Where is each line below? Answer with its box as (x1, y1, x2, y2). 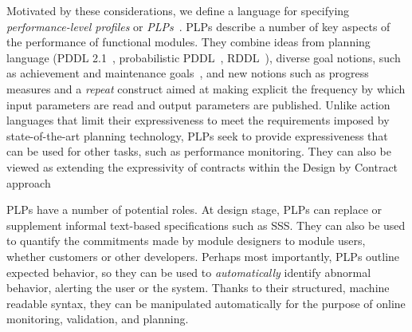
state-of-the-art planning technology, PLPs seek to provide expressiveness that (6, 127, 388, 144)
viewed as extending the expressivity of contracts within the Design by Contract (6, 158, 398, 175)
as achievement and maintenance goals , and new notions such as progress (6, 65, 369, 81)
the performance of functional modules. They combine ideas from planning (6, 34, 371, 50)
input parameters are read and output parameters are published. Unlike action (6, 96, 390, 113)
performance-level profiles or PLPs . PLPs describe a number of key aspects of (6, 18, 390, 34)
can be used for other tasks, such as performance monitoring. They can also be (6, 143, 391, 160)
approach (6, 174, 51, 191)
